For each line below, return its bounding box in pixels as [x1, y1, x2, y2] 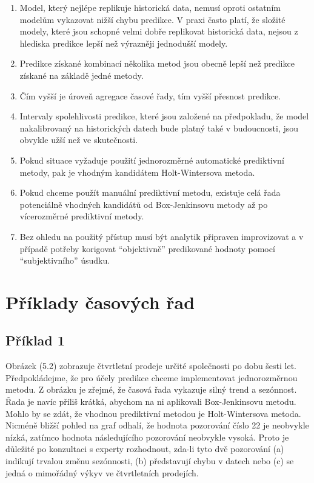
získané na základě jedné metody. [19, 68, 144, 81]
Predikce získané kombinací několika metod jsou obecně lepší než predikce [19, 57, 295, 70]
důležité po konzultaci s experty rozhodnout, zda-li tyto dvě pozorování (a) [5, 442, 284, 455]
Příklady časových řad [5, 289, 195, 314]
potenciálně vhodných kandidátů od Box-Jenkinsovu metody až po [19, 198, 268, 210]
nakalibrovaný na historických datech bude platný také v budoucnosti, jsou [19, 121, 299, 134]
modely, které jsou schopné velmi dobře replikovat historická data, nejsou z [19, 25, 298, 38]
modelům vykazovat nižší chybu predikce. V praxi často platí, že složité [19, 13, 286, 25]
